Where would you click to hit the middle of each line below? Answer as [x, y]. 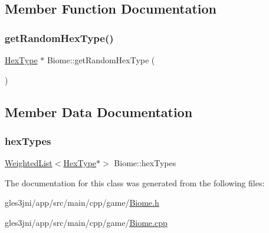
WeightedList [29, 163]
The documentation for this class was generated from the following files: [135, 182]
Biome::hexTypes [145, 163]
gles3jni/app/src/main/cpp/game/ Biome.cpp [86, 222]
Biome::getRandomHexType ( [101, 60]
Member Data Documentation [99, 111]
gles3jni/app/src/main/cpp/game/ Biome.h [82, 203]
